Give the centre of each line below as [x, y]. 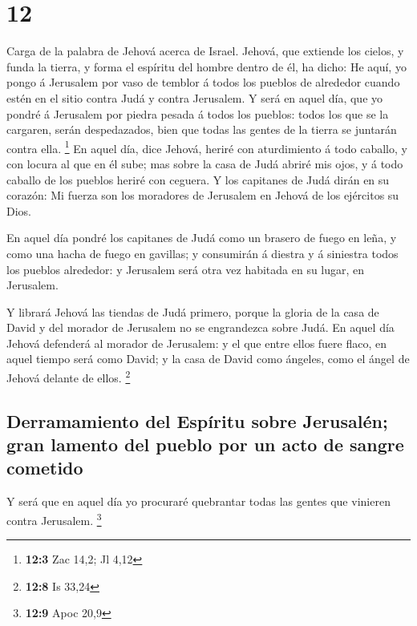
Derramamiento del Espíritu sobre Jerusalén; [197, 420]
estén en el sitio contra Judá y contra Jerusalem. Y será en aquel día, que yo [195, 97]
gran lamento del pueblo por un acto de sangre [205, 444]
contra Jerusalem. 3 [54, 519]
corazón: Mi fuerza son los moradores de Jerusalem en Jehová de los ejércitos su [203, 195]
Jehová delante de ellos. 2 [69, 376]
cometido [45, 468]
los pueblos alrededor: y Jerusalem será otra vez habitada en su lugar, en [186, 269]
